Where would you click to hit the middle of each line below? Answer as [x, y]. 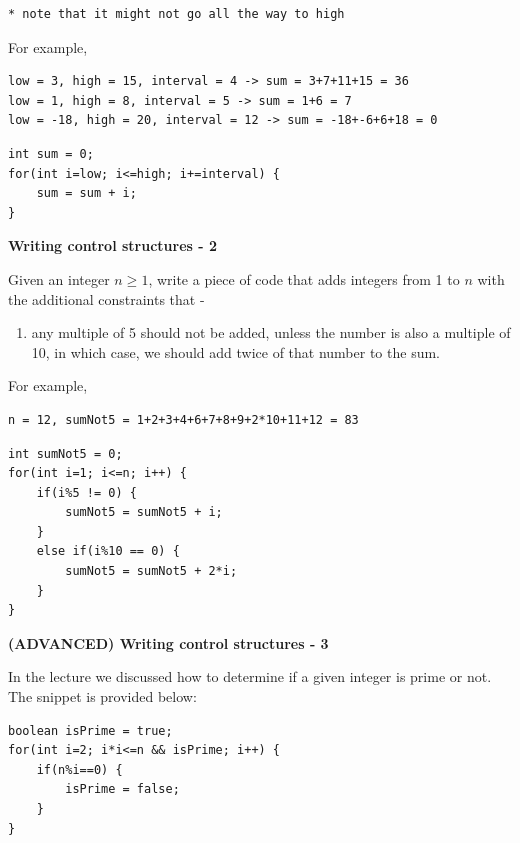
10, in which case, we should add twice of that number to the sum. [235, 351]
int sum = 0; [51, 153]
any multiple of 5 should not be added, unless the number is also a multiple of [271, 332]
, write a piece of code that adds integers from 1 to [304, 278]
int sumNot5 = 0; [65, 453]
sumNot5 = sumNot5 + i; [144, 512]
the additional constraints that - [106, 298]
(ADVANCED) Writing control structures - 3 [168, 642]
